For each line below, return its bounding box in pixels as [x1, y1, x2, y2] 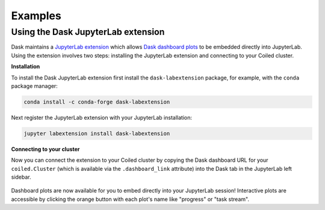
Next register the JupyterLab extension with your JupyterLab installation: [11, 114, 193, 121]
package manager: [11, 82, 58, 90]
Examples [11, 9, 61, 22]
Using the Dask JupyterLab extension [11, 26, 165, 37]
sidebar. [11, 173, 31, 181]
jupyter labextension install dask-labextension [23, 130, 170, 137]
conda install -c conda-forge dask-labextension [23, 98, 170, 105]
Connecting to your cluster [11, 145, 80, 153]
